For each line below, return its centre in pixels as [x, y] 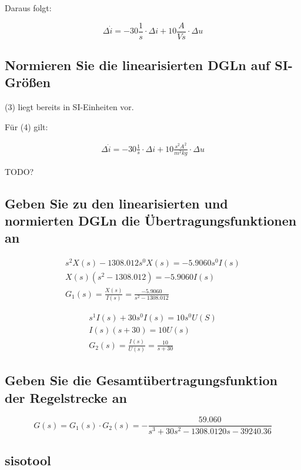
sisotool [28, 460]
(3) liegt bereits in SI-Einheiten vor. [69, 107]
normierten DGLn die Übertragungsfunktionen [151, 221]
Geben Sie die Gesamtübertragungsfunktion [141, 380]
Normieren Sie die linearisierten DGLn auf [138, 65]
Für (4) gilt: [26, 126]
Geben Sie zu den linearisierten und [116, 203]
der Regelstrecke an [66, 397]
